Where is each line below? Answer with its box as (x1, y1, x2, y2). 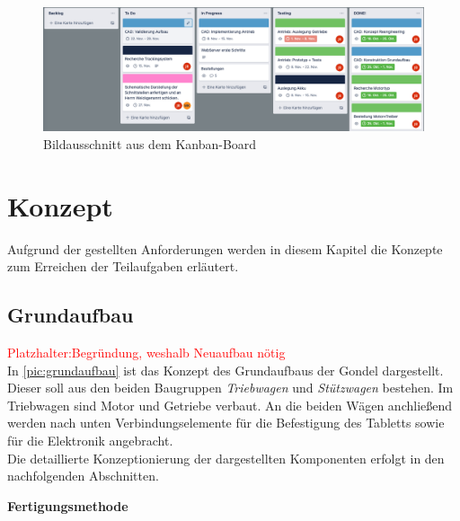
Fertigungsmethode (7, 496, 128, 515)
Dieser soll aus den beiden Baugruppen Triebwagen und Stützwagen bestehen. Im (7, 378, 454, 397)
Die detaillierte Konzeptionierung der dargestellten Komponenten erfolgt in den (7, 448, 445, 467)
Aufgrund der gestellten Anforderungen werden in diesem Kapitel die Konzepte (7, 239, 443, 258)
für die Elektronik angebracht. (7, 430, 173, 449)
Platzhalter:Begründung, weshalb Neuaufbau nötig (7, 343, 286, 361)
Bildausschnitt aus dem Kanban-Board (43, 134, 257, 153)
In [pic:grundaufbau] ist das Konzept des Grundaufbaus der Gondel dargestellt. (7, 360, 444, 379)
